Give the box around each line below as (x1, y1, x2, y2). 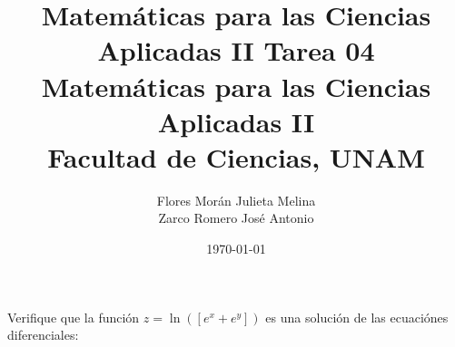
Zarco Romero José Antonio (158, 208, 314, 227)
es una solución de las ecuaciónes (265, 307, 449, 326)
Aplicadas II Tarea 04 (97, 32, 375, 69)
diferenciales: (7, 325, 79, 344)
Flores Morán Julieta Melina (156, 190, 316, 209)
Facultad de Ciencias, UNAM (47, 138, 425, 175)
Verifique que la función (7, 307, 140, 326)
